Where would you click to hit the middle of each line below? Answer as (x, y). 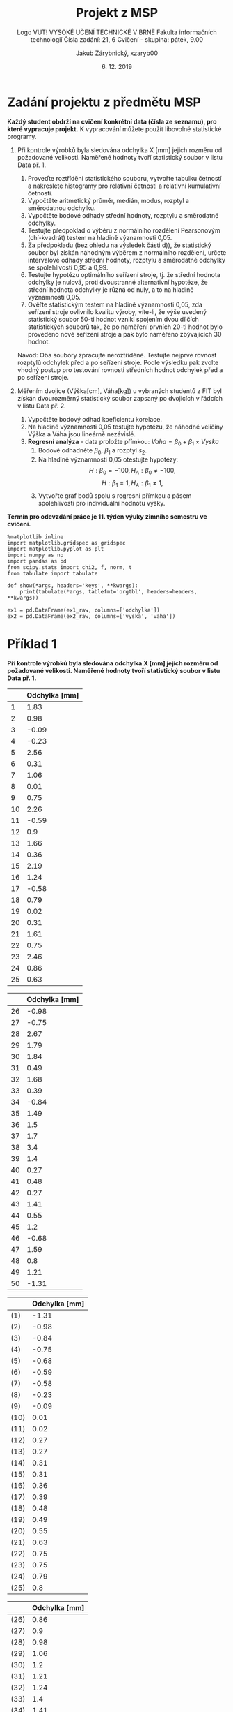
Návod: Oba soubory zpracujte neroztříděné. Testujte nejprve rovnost (117, 355)
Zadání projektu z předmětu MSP (104, 102)
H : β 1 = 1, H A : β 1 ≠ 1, (132, 484)
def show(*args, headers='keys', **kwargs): (73, 585)
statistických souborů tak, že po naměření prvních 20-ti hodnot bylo (125, 327)
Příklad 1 (32, 644)
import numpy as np (35, 555)
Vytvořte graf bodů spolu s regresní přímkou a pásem (115, 495)
